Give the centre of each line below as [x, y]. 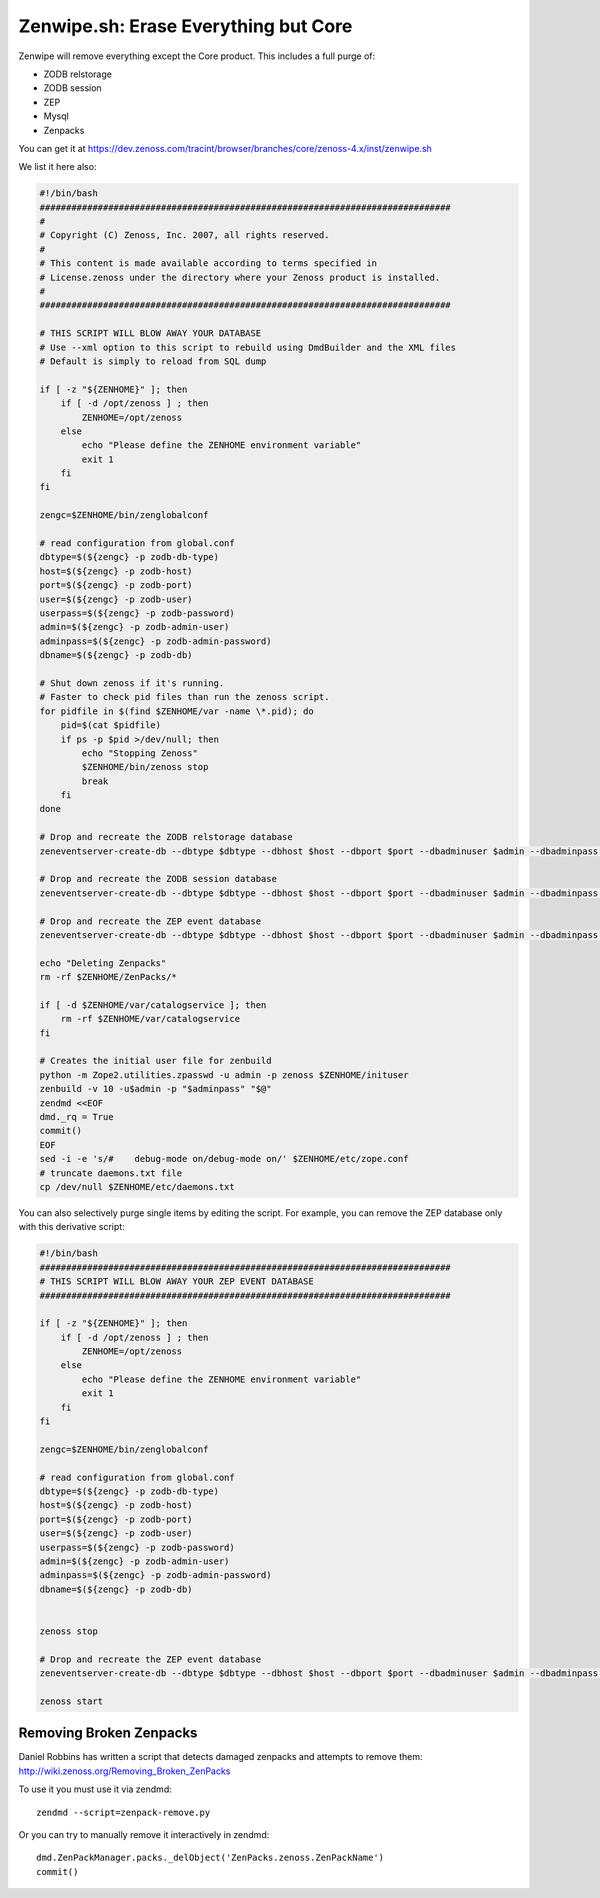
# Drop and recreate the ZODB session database [158, 879]
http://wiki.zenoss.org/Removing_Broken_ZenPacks [124, 1771]
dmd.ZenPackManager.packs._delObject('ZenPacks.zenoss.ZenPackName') [210, 1858]
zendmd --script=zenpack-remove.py [123, 1812]
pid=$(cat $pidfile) [111, 725]
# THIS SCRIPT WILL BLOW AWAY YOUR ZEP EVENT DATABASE [176, 1281]
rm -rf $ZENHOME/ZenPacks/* [108, 977]
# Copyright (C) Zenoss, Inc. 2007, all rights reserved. [184, 235]
